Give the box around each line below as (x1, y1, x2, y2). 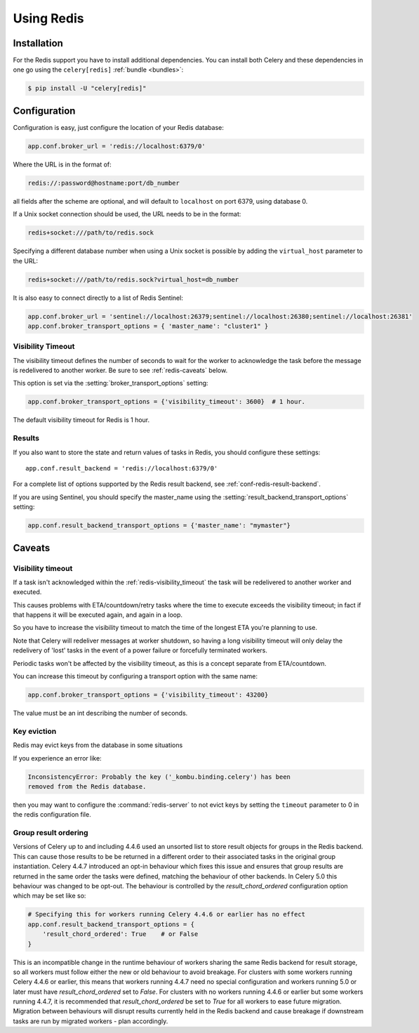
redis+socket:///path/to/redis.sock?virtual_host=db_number (27, 275, 239, 284)
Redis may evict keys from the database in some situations (13, 741, 183, 749)
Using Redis (13, 11, 84, 26)
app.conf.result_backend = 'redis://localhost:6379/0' (25, 464, 218, 472)
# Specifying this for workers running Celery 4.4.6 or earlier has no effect (27, 910, 305, 919)
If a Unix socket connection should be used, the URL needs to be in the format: (13, 210, 241, 218)
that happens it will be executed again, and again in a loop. (13, 611, 182, 619)
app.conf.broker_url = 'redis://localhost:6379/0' (27, 142, 206, 150)
